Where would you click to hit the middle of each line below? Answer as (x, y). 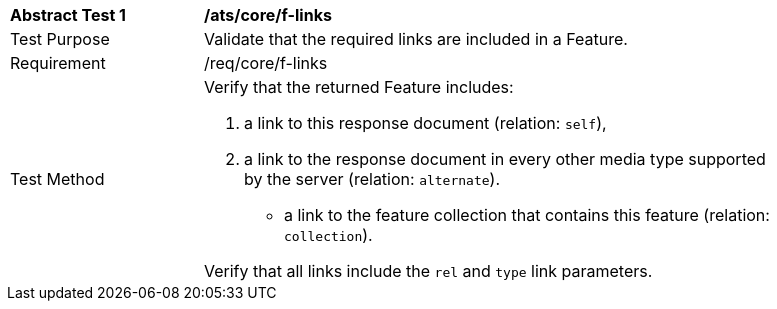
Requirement (58, 63)
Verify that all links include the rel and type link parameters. (428, 271)
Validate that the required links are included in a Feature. (416, 39)
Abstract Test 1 (68, 15)
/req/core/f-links (266, 63)
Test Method (57, 179)
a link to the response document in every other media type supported (505, 159)
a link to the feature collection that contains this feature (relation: (527, 215)
